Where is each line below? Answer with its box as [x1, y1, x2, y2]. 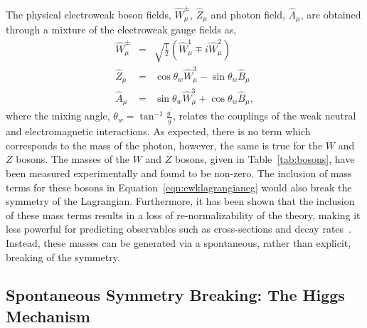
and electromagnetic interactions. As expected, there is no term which [6, 124, 311, 139]
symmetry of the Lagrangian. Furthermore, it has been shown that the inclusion [6, 194, 355, 208]
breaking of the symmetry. [6, 249, 120, 264]
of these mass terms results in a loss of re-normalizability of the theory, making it [6, 207, 361, 222]
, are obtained [300, 6, 361, 21]
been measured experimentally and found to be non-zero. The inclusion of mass [6, 165, 352, 180]
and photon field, [211, 6, 285, 21]
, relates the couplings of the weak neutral [173, 108, 356, 123]
